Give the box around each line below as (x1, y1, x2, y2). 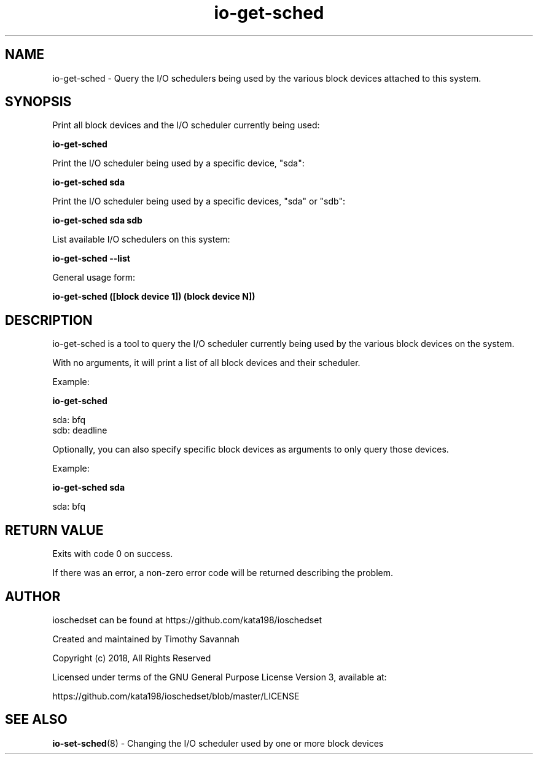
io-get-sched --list (52, 253, 130, 264)
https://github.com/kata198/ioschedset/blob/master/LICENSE (52, 690, 300, 701)
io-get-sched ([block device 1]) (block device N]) (52, 291, 255, 302)
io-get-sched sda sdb (52, 215, 142, 226)
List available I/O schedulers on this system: (52, 234, 230, 245)
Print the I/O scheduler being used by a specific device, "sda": (52, 158, 305, 169)
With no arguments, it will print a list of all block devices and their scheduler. (52, 357, 361, 368)
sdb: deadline (52, 425, 107, 436)
